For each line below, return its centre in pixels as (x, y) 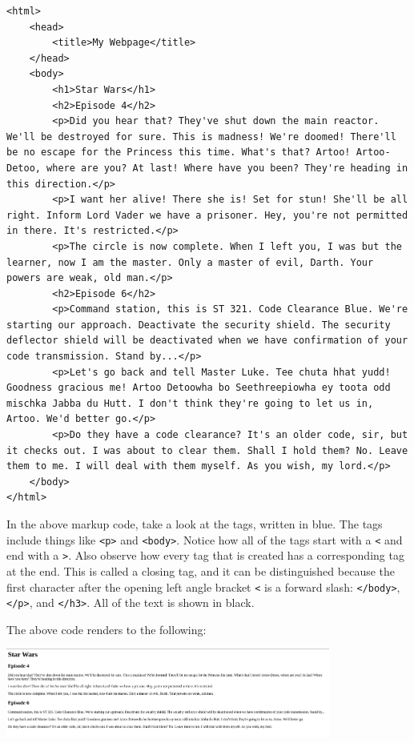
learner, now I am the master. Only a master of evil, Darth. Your (190, 262)
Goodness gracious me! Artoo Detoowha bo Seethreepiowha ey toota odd (199, 388)
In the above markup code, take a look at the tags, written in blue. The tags (195, 524)
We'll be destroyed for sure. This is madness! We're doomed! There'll (201, 137)
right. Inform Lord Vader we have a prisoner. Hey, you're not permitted (207, 215)
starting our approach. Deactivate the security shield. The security (199, 325)
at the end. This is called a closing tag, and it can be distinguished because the (201, 570)
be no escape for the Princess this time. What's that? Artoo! (179, 153)
